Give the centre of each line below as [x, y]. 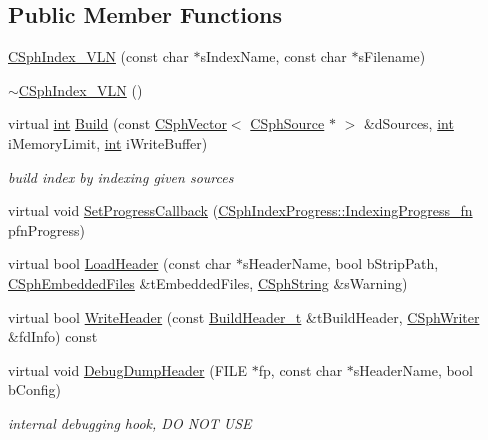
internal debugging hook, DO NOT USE [130, 422]
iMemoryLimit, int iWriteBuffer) [108, 142]
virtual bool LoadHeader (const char [120, 263]
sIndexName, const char [273, 56]
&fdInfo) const [53, 336]
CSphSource [287, 123]
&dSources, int [408, 123]
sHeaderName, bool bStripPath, [340, 263]
